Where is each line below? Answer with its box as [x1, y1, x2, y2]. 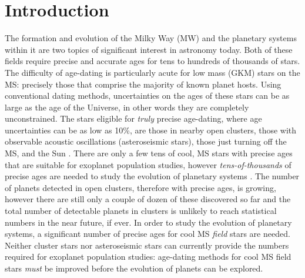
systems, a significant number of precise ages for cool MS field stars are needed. [5, 227, 290, 240]
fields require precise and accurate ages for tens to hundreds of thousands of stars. [5, 55, 300, 67]
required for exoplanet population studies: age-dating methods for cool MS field [5, 250, 291, 263]
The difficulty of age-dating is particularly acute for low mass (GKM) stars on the [5, 66, 300, 78]
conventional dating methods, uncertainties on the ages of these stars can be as [5, 89, 290, 102]
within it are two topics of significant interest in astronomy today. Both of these [5, 43, 293, 55]
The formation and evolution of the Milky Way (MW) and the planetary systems [5, 32, 297, 44]
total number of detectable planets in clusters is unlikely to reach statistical [5, 205, 277, 217]
